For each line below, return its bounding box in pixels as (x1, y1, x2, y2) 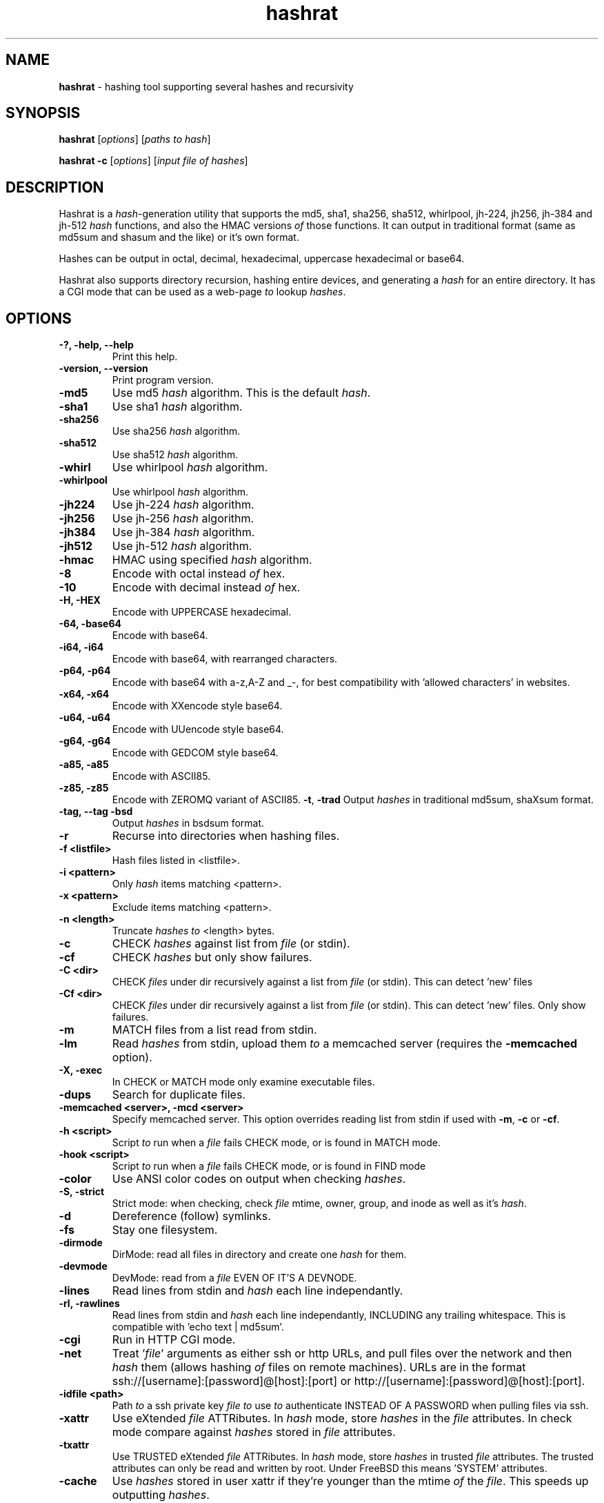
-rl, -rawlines (59, 1297, 120, 1310)
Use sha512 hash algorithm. (112, 449, 239, 461)
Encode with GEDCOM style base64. (112, 747, 279, 759)
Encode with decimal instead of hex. (112, 580, 301, 595)
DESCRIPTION (6, 178, 104, 196)
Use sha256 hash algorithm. (112, 425, 241, 438)
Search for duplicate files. (112, 1088, 245, 1102)
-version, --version (59, 362, 148, 375)
